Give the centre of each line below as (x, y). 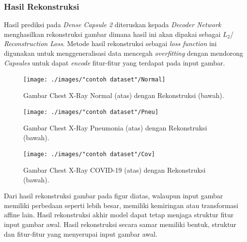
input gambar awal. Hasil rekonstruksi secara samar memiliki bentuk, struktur (120, 224)
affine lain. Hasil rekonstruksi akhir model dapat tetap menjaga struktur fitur (119, 215)
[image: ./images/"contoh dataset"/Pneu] (91, 112)
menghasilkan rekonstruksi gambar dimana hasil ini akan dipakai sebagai (112, 34)
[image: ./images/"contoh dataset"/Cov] (89, 154)
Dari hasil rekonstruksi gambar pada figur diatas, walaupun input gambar (114, 196)
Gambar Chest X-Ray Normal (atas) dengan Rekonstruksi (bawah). (124, 95)
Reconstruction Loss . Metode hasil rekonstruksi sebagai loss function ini (110, 43)
